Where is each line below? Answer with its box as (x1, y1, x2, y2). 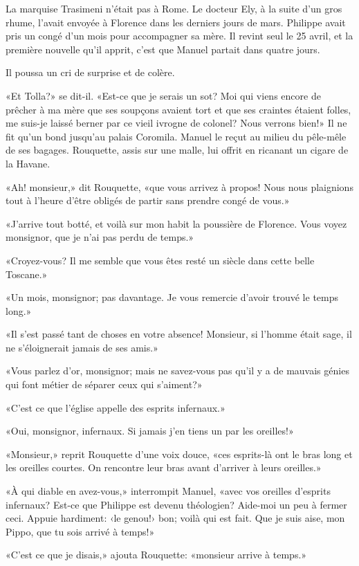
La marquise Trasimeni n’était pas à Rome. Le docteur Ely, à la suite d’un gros (6, 1, 342, 15)
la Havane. (6, 156, 50, 170)
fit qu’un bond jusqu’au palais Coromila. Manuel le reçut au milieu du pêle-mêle (6, 129, 347, 143)
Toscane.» (6, 266, 48, 281)
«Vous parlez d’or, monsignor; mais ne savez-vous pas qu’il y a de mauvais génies (6, 363, 349, 378)
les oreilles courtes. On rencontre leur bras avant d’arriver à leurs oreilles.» (6, 460, 322, 475)
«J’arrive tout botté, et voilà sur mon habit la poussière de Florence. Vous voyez (6, 216, 347, 230)
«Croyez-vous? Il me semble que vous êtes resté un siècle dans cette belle (6, 253, 315, 267)
